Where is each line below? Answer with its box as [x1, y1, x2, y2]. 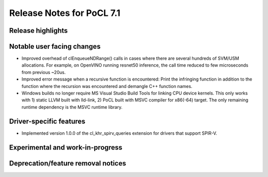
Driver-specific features [9, 117, 85, 125]
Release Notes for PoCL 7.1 [9, 7, 121, 18]
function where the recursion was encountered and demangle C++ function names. [21, 83, 193, 89]
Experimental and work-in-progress [9, 143, 123, 152]
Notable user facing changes [9, 42, 101, 51]
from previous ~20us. [21, 69, 66, 75]
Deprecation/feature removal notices [9, 159, 127, 168]
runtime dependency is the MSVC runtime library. [21, 104, 123, 110]
